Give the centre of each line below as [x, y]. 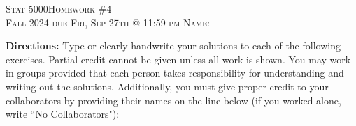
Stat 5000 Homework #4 [59, 8]
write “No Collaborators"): [63, 114]
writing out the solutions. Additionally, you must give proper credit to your [167, 86]
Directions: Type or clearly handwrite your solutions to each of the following [173, 46]
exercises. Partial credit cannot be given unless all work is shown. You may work [178, 59]
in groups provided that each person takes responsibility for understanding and [175, 73]
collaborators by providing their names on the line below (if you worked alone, [173, 100]
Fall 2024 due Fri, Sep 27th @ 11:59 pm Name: [108, 22]
